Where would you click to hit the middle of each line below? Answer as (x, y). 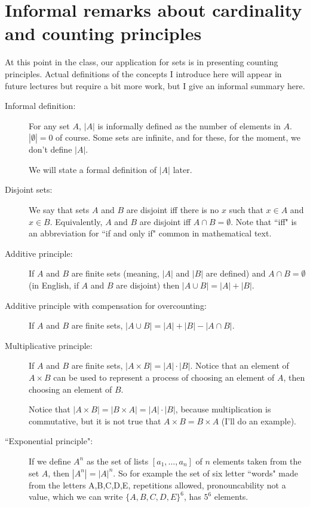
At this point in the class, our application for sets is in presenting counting (142, 62)
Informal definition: (40, 106)
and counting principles (103, 33)
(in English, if (54, 285)
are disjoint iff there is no (173, 210)
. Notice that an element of (240, 365)
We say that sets (59, 210)
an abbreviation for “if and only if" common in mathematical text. (150, 233)
